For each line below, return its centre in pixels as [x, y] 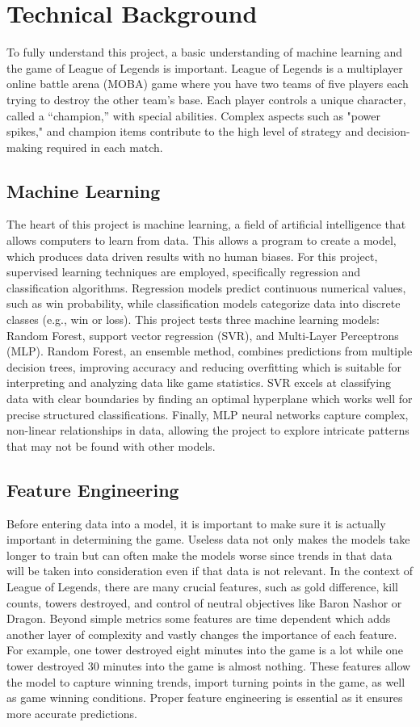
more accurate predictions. [72, 713]
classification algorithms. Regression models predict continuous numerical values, [206, 287]
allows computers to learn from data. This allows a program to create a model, [202, 240]
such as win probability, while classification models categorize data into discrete [204, 303]
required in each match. [105, 147]
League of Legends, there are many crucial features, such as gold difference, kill [203, 586]
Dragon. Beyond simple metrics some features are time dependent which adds [199, 618]
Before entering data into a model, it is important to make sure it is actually [196, 523]
